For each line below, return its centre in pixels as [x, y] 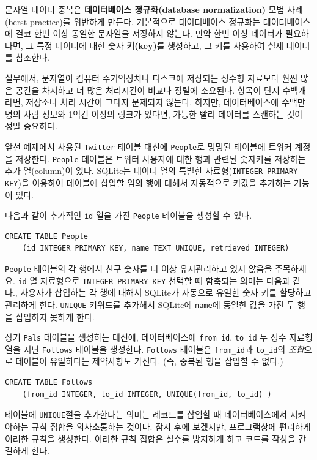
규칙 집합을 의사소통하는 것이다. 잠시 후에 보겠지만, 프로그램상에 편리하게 [171, 426]
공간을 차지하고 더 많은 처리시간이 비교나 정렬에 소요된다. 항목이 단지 [148, 90]
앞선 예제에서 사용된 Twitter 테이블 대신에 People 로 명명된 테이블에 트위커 [148, 146]
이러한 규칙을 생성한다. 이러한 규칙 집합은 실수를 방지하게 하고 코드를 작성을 [150, 438]
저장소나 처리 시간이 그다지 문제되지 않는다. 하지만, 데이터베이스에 [152, 102]
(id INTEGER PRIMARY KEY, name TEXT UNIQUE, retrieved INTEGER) [156, 248]
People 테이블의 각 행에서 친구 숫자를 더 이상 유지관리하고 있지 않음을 [139, 268]
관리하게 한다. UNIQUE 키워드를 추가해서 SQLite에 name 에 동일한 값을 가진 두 [150, 304]
